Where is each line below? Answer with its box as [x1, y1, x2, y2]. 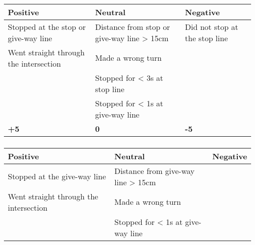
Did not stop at [185, 21, 238, 32]
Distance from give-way [114, 165, 195, 176]
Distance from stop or [95, 21, 170, 32]
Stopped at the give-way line [8, 171, 106, 182]
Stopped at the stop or [8, 21, 86, 32]
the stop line [185, 32, 228, 44]
